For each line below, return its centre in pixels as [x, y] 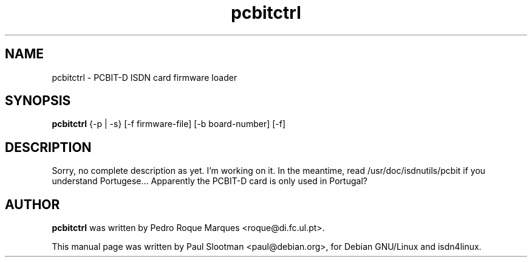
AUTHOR [32, 204]
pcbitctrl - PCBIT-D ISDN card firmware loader [145, 77]
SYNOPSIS [38, 101]
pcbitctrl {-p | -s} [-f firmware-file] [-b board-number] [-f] [169, 124]
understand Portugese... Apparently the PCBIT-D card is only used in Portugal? [210, 181]
